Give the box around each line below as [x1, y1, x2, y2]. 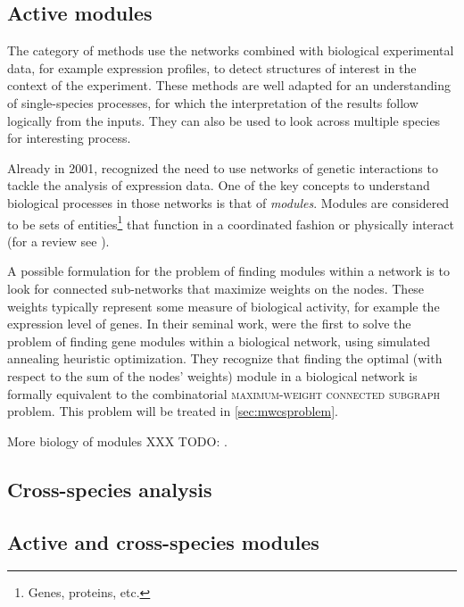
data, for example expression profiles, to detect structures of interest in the [7, 58, 417, 77]
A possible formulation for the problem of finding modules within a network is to [7, 262, 450, 280]
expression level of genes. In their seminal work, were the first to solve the [7, 314, 411, 333]
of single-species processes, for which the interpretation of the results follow [7, 93, 418, 112]
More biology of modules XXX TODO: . [7, 431, 228, 450]
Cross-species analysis [7, 475, 212, 503]
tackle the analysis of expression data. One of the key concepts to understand [7, 176, 430, 195]
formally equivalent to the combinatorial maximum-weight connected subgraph [7, 384, 441, 403]
